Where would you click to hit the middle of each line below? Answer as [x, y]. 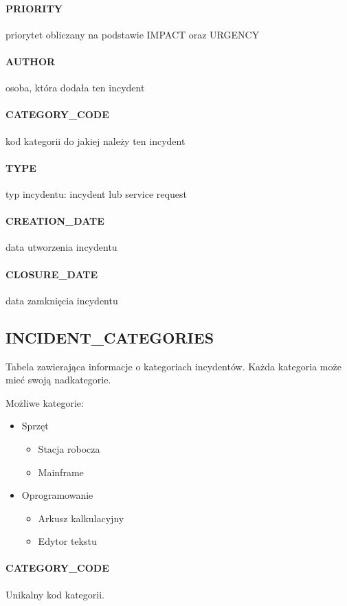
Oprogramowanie [57, 495]
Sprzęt [35, 426]
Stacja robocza [69, 448]
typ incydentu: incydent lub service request [96, 193]
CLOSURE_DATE [52, 274]
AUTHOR [31, 61]
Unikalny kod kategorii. [55, 594]
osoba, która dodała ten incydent [75, 88]
